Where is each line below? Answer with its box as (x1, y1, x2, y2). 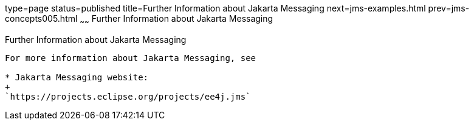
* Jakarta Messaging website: (5, 72, 149, 82)
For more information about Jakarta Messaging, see (5, 53, 256, 63)
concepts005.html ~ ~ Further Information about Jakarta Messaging (5, 13, 273, 26)
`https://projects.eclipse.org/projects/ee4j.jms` (5, 91, 251, 101)
